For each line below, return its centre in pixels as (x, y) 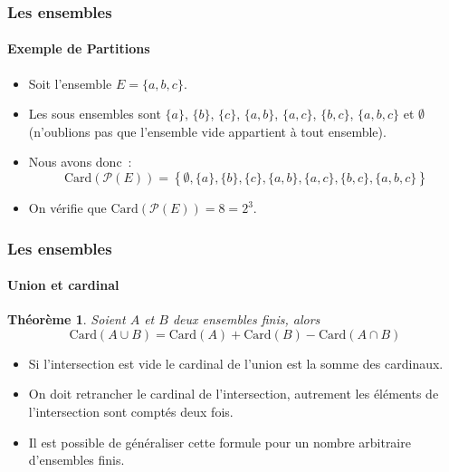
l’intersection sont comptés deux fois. (131, 412)
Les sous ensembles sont (95, 114)
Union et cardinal (63, 285)
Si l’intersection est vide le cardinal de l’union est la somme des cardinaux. (236, 363)
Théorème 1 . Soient (67, 319)
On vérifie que (67, 208)
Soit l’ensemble (70, 83)
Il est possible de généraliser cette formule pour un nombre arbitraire (220, 442)
